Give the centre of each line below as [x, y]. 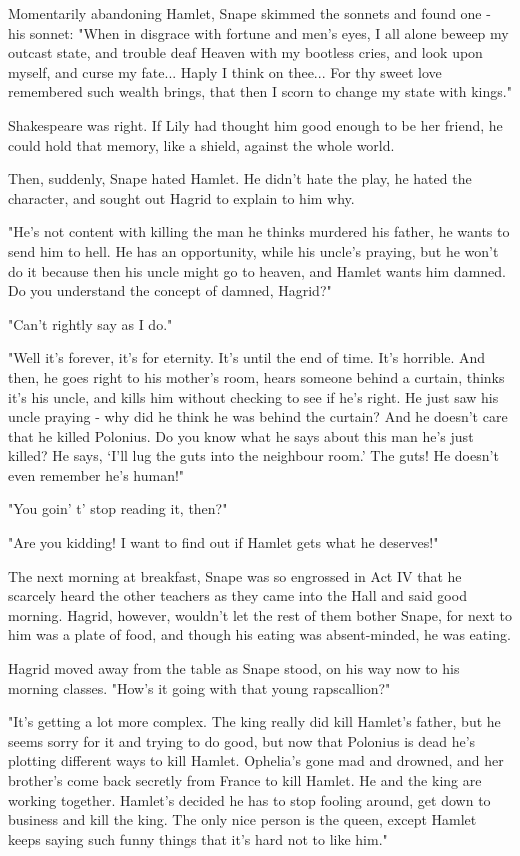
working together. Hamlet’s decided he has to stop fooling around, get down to [249, 799]
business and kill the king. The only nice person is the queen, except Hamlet [242, 819]
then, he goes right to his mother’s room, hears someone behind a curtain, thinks [256, 376]
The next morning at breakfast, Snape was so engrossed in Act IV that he [235, 575]
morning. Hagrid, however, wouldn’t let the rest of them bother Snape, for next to [260, 614]
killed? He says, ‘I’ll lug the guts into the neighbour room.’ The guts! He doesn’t [253, 455]
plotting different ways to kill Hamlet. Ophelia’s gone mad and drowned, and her [256, 760]
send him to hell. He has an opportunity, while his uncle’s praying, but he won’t [253, 250]
